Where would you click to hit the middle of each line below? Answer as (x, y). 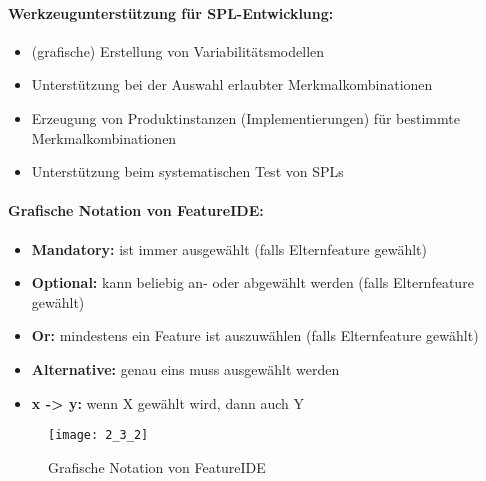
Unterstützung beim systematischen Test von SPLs (187, 171)
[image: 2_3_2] (98, 435)
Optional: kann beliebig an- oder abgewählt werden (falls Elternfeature (252, 282)
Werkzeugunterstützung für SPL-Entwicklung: (171, 12)
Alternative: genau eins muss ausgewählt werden (185, 368)
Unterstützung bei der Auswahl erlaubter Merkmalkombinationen (232, 84)
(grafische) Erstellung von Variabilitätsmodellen (178, 50)
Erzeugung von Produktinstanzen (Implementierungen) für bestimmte (245, 117)
